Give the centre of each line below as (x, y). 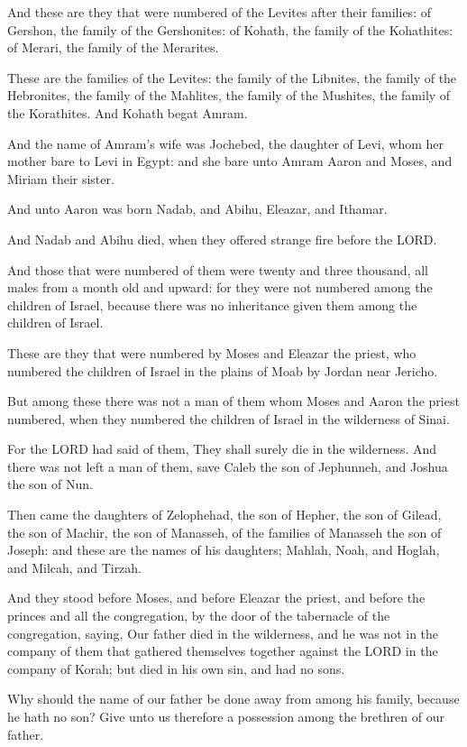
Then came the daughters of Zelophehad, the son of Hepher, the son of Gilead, (224, 515)
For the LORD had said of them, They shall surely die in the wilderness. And (222, 449)
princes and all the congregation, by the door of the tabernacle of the (199, 616)
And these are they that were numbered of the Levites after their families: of (219, 12)
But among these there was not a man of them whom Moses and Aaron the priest (233, 401)
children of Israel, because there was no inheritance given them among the (212, 304)
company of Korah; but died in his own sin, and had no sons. (176, 668)
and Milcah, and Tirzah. (75, 567)
